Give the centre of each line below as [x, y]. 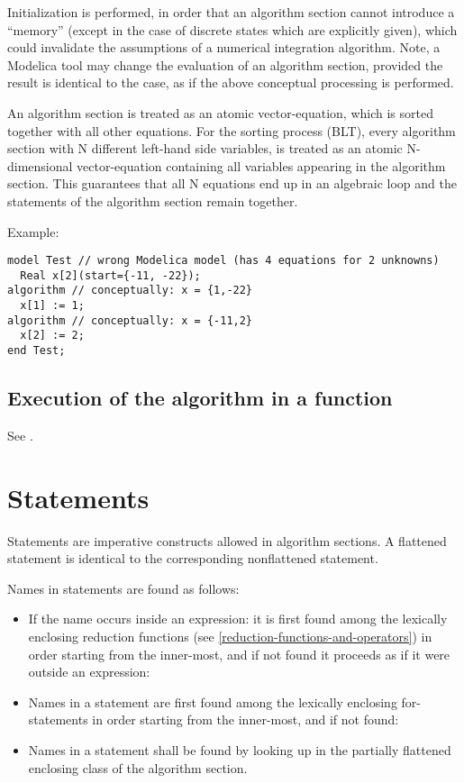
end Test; [36, 351]
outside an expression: [89, 672]
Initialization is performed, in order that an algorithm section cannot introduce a [231, 12]
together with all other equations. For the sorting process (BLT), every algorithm [232, 130]
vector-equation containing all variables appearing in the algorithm [261, 165]
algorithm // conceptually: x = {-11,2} [130, 320]
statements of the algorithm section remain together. [153, 200]
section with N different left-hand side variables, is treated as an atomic [205, 148]
